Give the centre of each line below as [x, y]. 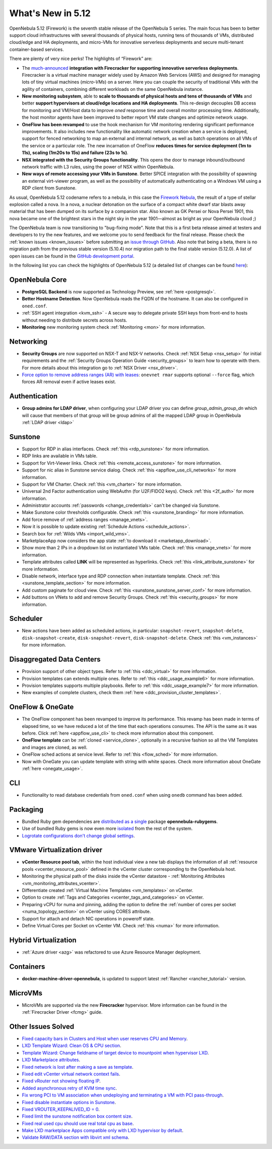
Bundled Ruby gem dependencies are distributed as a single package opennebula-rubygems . [120, 821]
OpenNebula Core [38, 279]
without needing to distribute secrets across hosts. [75, 320]
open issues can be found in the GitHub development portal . [72, 256]
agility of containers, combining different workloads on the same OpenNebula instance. [113, 89]
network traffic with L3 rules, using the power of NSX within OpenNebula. [98, 167]
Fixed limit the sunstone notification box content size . [77, 1116]
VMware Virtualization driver [56, 850]
